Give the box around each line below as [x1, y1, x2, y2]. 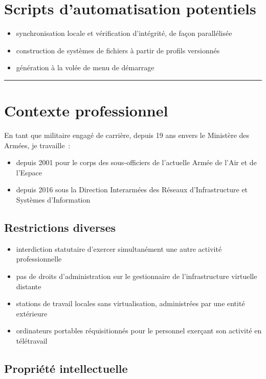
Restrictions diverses [4, 219, 116, 235]
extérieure [16, 308, 48, 318]
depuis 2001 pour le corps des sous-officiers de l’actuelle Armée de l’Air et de [16, 157, 257, 168]
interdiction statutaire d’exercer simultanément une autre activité [16, 243, 222, 254]
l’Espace [16, 167, 42, 177]
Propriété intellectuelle [4, 360, 128, 376]
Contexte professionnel [4, 100, 168, 121]
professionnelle [16, 253, 62, 264]
